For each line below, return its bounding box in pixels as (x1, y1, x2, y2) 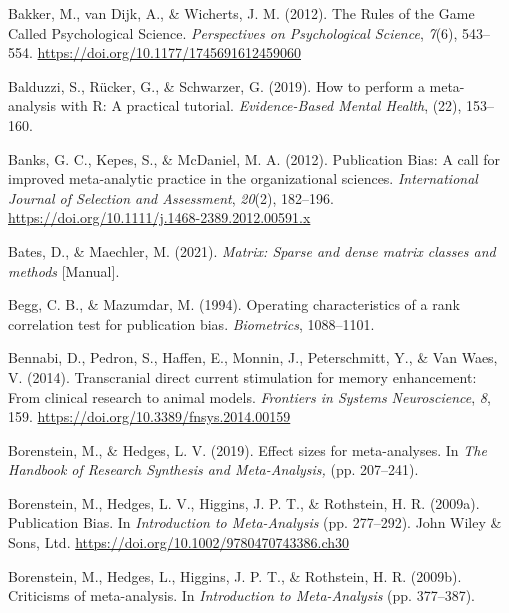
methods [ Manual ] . (8, 260, 120, 281)
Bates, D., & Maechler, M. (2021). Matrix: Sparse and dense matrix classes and (8, 240, 496, 261)
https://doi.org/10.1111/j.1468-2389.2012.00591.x (8, 207, 311, 228)
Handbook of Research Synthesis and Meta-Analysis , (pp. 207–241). (8, 459, 419, 480)
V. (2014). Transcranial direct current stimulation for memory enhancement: (8, 366, 477, 387)
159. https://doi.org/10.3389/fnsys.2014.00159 (8, 406, 291, 427)
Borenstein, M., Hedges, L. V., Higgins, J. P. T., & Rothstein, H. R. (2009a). (8, 492, 480, 513)
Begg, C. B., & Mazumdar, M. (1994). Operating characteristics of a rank (8, 294, 460, 315)
